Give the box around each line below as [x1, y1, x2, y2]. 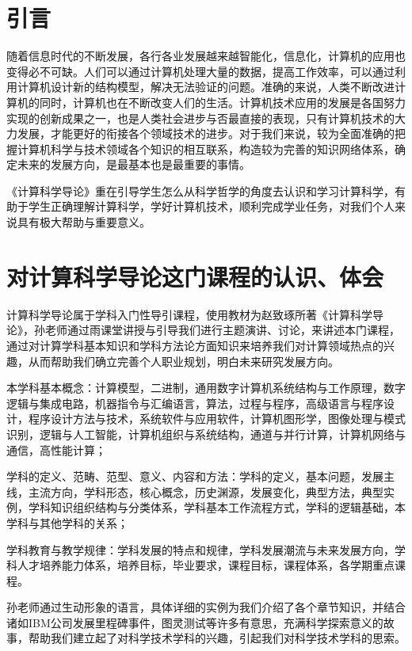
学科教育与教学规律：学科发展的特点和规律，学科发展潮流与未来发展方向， [6, 541, 395, 558]
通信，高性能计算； [6, 441, 106, 458]
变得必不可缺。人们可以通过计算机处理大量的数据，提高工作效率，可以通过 [6, 63, 395, 79]
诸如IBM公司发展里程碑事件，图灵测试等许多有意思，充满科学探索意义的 [6, 614, 383, 630]
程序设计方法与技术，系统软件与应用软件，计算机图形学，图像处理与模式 [28, 410, 406, 427]
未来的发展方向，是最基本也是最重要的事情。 [17, 156, 250, 173]
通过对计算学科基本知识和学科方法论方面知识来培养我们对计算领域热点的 [6, 337, 383, 353]
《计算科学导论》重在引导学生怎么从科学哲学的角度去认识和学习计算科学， [6, 182, 395, 199]
